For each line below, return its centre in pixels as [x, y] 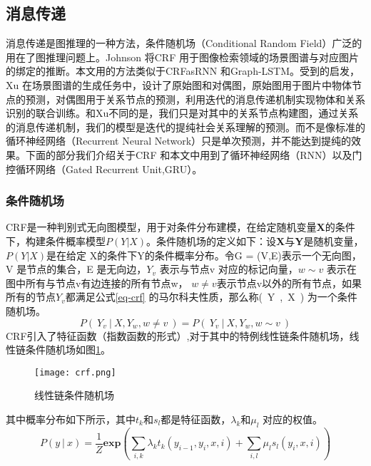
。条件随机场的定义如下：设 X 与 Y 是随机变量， [255, 240]
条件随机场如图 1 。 [68, 349]
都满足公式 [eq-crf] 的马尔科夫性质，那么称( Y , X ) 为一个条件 [211, 297]
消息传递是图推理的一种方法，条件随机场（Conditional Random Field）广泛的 [184, 43]
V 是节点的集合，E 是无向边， [76, 269]
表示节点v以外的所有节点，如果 [289, 283]
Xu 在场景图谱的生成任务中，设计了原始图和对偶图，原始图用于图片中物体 [179, 84]
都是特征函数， [196, 419]
